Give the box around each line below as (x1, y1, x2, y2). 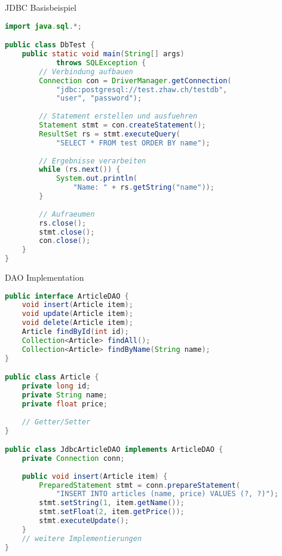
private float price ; (22, 399, 108, 408)
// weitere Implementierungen (22, 534, 142, 543)
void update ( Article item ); (22, 309, 133, 318)
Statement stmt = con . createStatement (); (39, 121, 206, 129)
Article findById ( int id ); (22, 327, 129, 336)
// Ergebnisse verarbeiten (39, 156, 146, 165)
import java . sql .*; (5, 22, 82, 31)
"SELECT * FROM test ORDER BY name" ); (56, 138, 210, 147)
